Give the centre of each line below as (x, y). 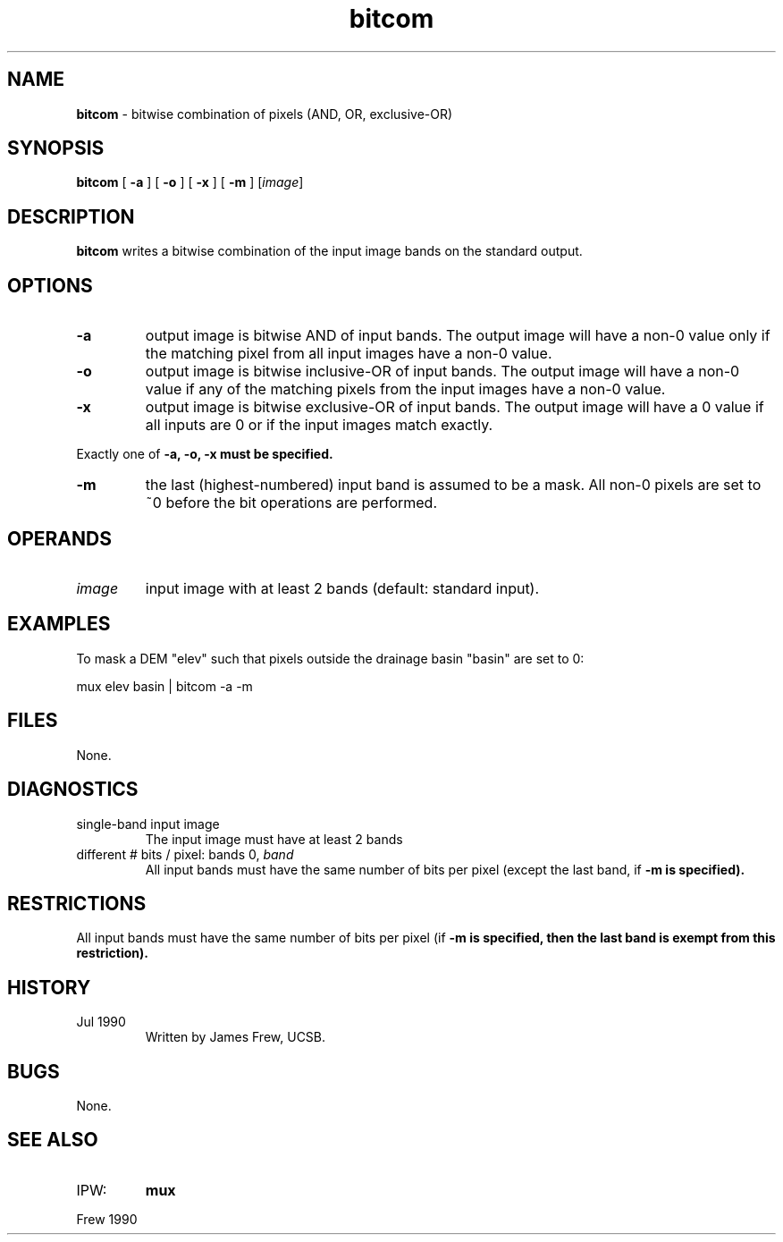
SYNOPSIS (56, 148)
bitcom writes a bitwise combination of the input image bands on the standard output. (329, 251)
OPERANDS (59, 538)
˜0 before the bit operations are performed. (291, 503)
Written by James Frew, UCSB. (236, 1037)
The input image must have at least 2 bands (274, 839)
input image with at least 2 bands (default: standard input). (342, 588)
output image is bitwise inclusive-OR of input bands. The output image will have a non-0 (442, 372)
